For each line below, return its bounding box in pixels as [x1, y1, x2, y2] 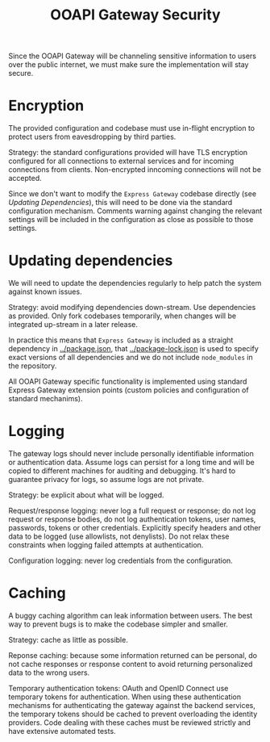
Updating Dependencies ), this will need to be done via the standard [8, 198, 233, 208]
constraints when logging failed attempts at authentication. [8, 540, 204, 550]
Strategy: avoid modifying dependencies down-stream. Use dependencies [8, 303, 256, 312]
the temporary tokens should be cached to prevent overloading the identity [8, 709, 258, 719]
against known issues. [8, 287, 82, 296]
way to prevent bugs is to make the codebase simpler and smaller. [8, 619, 228, 629]
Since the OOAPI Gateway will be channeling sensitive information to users [8, 51, 256, 61]
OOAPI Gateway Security [50, 6, 221, 24]
